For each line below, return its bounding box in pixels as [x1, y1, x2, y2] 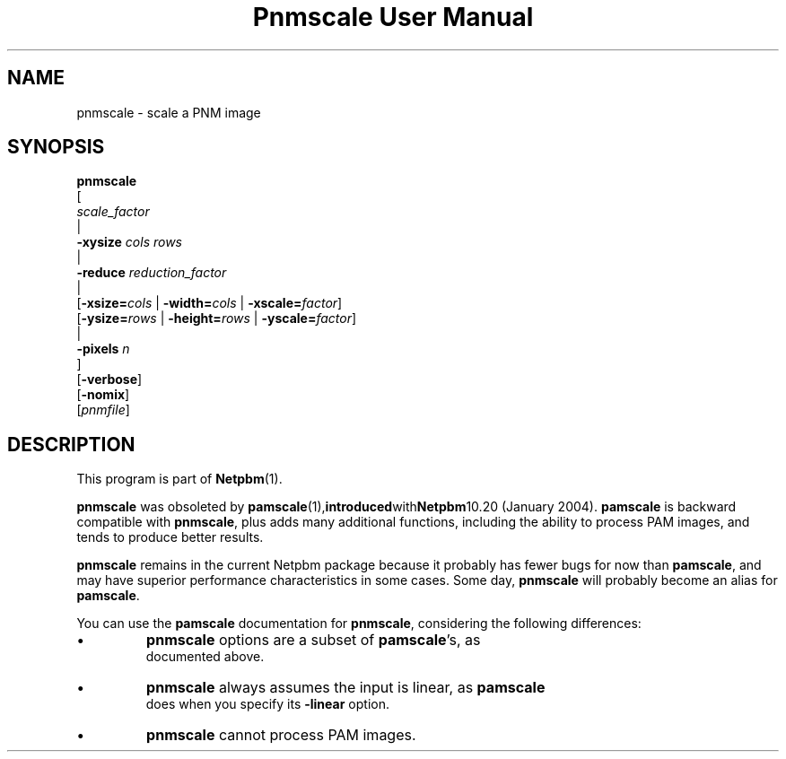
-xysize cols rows [76, 234, 182, 250]
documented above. [145, 649, 265, 665]
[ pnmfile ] [76, 402, 130, 418]
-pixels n [76, 341, 130, 357]
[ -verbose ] [76, 371, 143, 388]
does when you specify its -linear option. [145, 696, 389, 712]
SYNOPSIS [7, 135, 105, 159]
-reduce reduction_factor [76, 265, 227, 281]
